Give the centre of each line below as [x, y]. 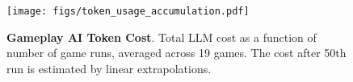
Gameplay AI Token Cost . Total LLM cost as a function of [162, 37]
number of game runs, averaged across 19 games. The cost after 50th [176, 53]
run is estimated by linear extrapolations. [109, 68]
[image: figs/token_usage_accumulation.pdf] [128, 11]
